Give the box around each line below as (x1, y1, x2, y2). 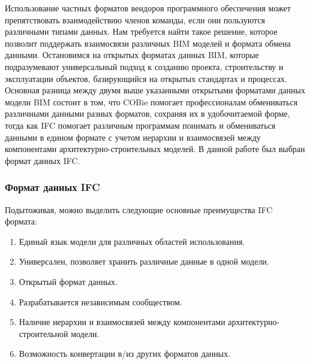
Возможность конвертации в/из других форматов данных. (19, 347, 231, 360)
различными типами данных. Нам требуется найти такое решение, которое (5, 25, 278, 38)
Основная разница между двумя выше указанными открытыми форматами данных (5, 84, 305, 96)
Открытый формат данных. (19, 275, 118, 287)
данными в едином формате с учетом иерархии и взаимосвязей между (5, 131, 261, 143)
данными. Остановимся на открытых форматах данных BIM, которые (5, 48, 259, 61)
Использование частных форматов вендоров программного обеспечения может (5, 2, 291, 14)
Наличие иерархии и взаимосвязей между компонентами (19, 316, 225, 328)
